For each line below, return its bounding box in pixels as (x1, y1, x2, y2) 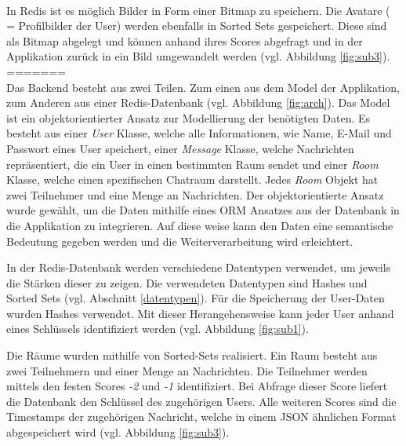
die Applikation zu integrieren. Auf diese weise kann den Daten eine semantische (6, 217, 393, 233)
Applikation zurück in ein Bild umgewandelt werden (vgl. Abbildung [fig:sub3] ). (6, 48, 390, 64)
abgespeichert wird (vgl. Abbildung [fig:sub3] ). (6, 424, 230, 441)
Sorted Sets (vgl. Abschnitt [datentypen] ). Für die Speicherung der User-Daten (6, 290, 385, 306)
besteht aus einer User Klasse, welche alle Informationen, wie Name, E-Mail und (6, 125, 392, 141)
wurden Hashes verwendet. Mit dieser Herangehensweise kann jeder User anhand (6, 305, 394, 321)
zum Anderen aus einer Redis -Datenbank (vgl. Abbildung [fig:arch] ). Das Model (6, 94, 390, 111)
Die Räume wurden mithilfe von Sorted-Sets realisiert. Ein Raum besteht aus (6, 347, 378, 364)
